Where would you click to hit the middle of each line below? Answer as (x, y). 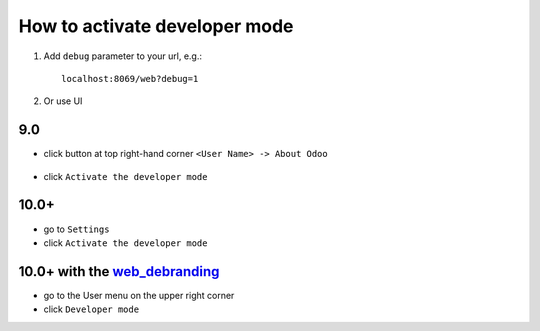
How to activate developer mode (156, 26)
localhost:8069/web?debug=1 (130, 78)
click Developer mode (91, 309)
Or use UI (63, 101)
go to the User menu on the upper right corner (139, 295)
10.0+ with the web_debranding (119, 271)
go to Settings (76, 229)
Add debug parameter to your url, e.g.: (123, 56)
